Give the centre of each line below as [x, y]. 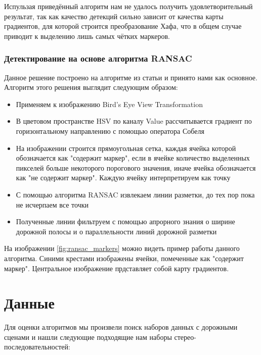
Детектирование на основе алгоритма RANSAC [98, 58]
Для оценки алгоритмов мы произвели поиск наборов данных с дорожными [121, 327]
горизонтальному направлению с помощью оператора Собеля [110, 131]
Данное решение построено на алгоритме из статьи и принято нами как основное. [131, 77]
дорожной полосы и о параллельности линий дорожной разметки [116, 231]
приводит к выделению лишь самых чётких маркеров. [87, 36]
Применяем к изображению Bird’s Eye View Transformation [109, 104]
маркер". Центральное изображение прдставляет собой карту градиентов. [117, 268]
